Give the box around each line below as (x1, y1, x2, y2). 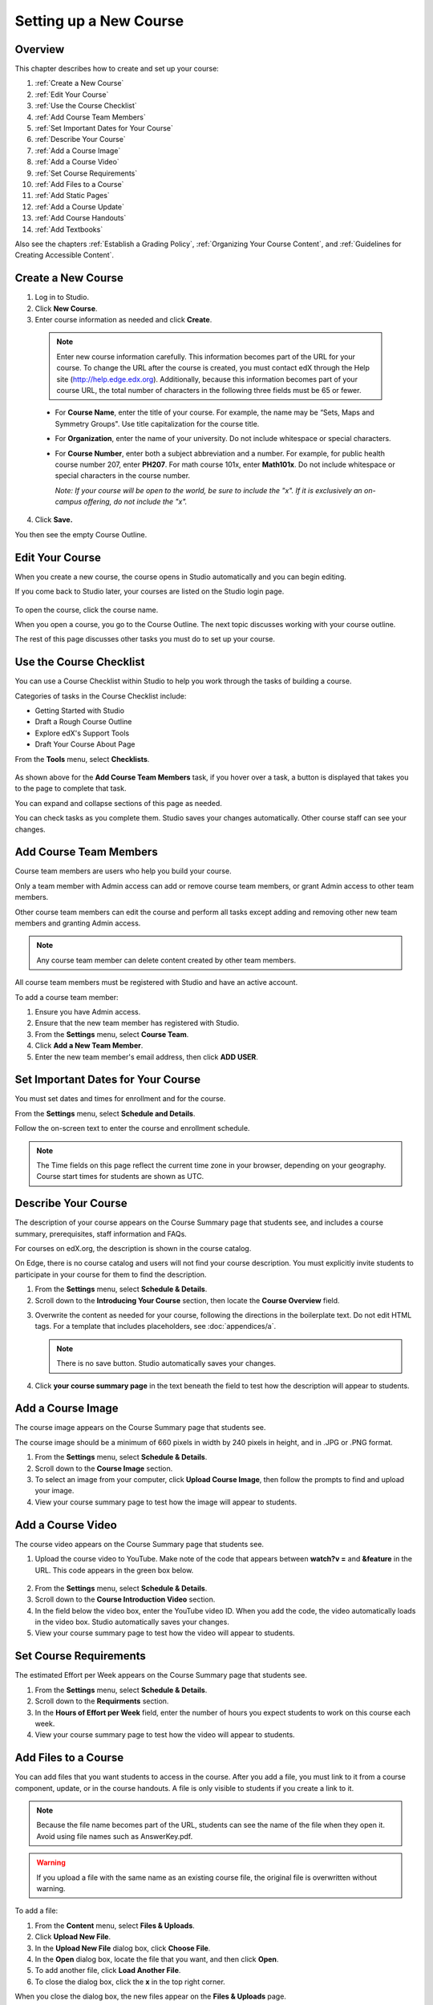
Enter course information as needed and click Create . (34, 315, 212, 324)
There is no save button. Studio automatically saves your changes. (56, 1359, 277, 1368)
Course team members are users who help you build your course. (14, 866, 232, 876)
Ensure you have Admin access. (34, 1007, 141, 1016)
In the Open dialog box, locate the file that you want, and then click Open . (34, 1954, 279, 1964)
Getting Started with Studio (34, 706, 124, 715)
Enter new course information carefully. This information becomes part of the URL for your (56, 351, 356, 361)
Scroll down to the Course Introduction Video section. (34, 1594, 216, 1604)
